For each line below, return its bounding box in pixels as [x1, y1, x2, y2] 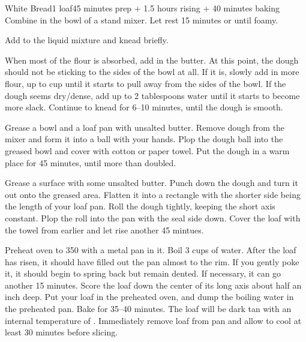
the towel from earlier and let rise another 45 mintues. [5, 223, 204, 236]
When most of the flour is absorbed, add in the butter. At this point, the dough [5, 53, 299, 66]
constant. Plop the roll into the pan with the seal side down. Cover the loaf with [5, 211, 301, 224]
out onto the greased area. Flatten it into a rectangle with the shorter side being [5, 188, 301, 200]
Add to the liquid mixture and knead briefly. [5, 34, 169, 46]
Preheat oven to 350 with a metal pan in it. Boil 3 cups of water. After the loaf [5, 244, 296, 256]
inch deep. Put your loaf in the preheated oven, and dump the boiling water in [5, 290, 294, 303]
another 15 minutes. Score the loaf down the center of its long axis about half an [5, 278, 302, 291]
